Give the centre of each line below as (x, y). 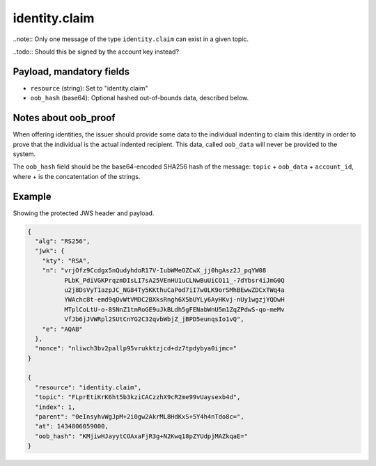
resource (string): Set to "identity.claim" (89, 88)
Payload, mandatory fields (71, 71)
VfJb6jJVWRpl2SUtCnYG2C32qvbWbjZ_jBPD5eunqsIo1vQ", (154, 319)
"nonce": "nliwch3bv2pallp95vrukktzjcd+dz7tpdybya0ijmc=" (136, 349)
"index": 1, (55, 407)
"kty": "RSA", (66, 261)
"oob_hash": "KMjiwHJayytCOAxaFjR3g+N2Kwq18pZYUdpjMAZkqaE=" (142, 436)
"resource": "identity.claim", (88, 387)
